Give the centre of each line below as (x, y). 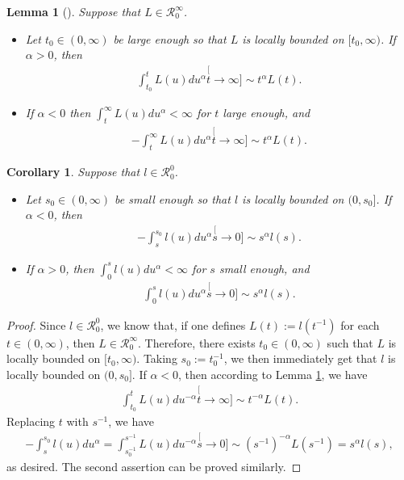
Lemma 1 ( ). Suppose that (74, 11)
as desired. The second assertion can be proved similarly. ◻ (154, 466)
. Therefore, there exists (196, 342)
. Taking (157, 358)
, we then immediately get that (300, 358)
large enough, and (267, 113)
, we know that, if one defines (173, 324)
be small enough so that (173, 198)
